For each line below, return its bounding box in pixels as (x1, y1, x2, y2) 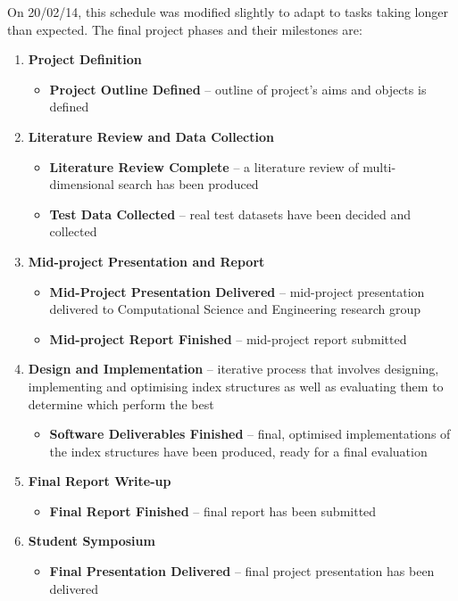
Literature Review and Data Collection (28, 127, 274, 145)
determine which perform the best (28, 394, 214, 413)
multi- (362, 157, 396, 176)
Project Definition (28, 50, 142, 69)
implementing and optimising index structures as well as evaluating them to (28, 376, 444, 395)
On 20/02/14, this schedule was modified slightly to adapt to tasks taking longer (7, 3, 449, 21)
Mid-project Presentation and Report (28, 251, 265, 270)
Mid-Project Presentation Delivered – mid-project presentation (49, 282, 425, 300)
